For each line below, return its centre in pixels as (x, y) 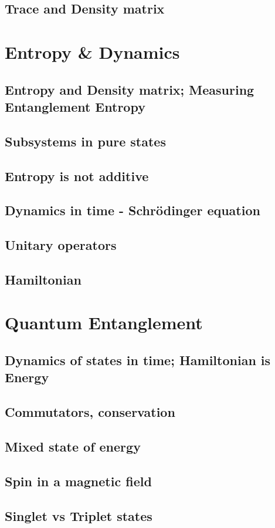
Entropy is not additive (77, 176)
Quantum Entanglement (104, 323)
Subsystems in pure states (85, 141)
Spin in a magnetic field (78, 481)
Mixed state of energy (73, 446)
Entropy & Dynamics (92, 51)
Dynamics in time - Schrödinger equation (133, 210)
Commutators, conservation (90, 412)
